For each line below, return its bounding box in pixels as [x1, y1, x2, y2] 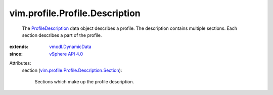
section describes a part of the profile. [22, 32, 102, 38]
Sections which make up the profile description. [34, 78, 134, 84]
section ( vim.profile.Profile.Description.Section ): [22, 67, 122, 73]
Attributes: [9, 60, 31, 66]
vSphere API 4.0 [49, 51, 83, 57]
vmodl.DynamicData [49, 43, 92, 50]
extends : [9, 43, 29, 50]
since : [9, 51, 23, 57]
